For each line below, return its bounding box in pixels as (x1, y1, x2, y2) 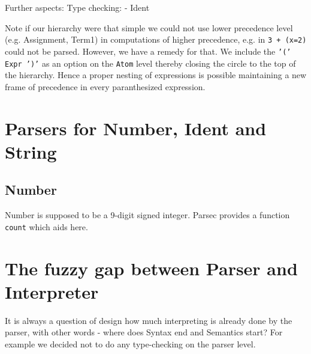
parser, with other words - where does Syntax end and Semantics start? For (5, 326, 283, 338)
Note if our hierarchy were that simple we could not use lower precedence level (5, 21, 293, 34)
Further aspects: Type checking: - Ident (5, 1, 150, 13)
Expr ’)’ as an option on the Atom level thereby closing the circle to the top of (5, 56, 296, 69)
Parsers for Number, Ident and (5, 115, 267, 140)
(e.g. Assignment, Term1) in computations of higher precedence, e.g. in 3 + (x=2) (5, 33, 307, 46)
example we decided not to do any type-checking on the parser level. (5, 337, 256, 350)
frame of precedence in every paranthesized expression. (5, 80, 206, 93)
